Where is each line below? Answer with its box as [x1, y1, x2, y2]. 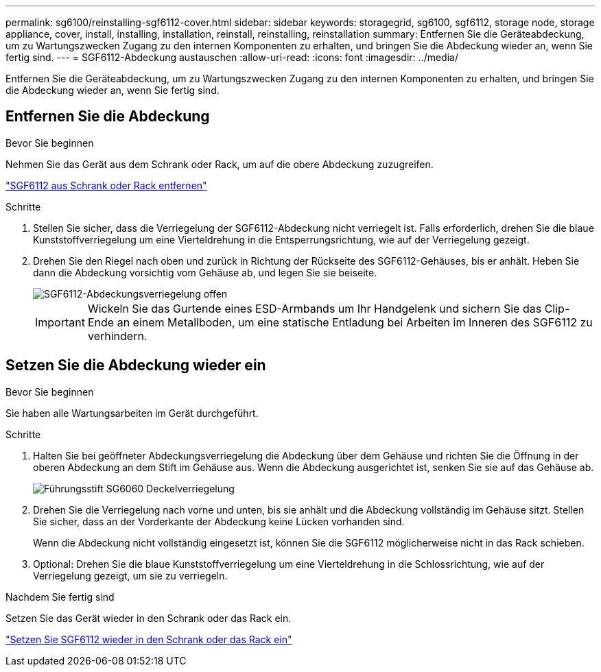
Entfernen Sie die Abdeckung [5, 108, 210, 125]
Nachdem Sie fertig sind [5, 590, 115, 603]
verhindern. [87, 328, 148, 343]
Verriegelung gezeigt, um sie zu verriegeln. [33, 569, 228, 581]
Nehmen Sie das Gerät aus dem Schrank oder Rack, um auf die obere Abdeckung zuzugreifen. [5, 158, 434, 170]
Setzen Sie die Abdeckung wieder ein [5, 357, 266, 374]
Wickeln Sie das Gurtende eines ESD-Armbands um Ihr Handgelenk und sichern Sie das [87, 301, 542, 315]
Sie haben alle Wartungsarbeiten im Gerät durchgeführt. [5, 407, 259, 419]
